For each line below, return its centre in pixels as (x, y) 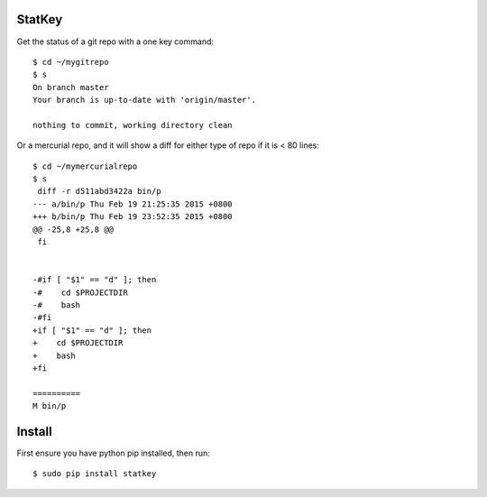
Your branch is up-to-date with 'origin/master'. (145, 100)
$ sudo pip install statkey (95, 474)
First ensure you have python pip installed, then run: (114, 453)
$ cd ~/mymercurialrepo (85, 166)
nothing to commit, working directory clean (133, 125)
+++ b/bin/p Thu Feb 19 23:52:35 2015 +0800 (133, 217)
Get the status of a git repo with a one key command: (115, 41)
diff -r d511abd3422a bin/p (99, 191)
